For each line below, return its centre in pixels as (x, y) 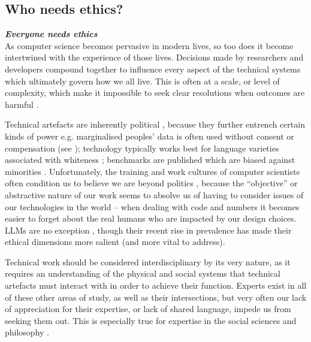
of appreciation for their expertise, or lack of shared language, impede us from (148, 309)
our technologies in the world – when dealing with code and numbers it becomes (152, 206)
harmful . (22, 104)
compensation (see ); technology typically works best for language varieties (142, 148)
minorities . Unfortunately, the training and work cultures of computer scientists (153, 171)
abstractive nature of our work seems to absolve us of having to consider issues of (154, 194)
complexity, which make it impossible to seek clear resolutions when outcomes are (155, 93)
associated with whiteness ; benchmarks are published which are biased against (150, 160)
